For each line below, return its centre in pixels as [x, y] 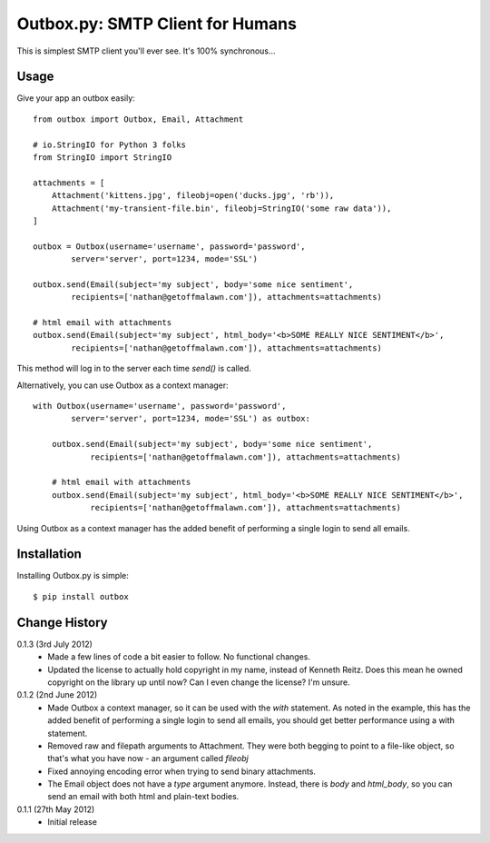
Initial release [72, 822]
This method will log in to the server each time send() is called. [134, 369]
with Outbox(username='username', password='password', [160, 406]
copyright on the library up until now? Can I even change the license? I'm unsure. [199, 682]
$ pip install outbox [81, 596]
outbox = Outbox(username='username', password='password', [169, 246]
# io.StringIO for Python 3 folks [109, 144]
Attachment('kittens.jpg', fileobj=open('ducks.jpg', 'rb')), [193, 196]
